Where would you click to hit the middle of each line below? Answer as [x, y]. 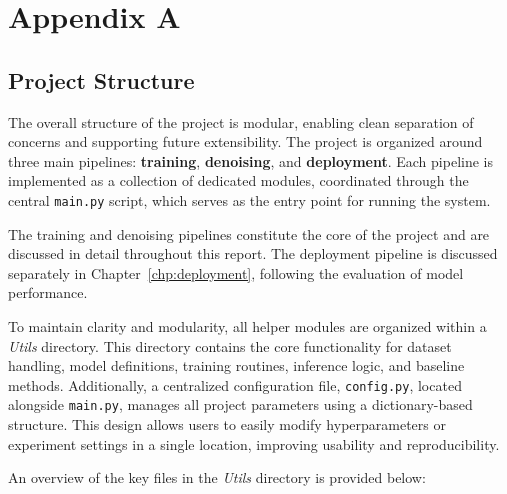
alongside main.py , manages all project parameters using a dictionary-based [240, 404]
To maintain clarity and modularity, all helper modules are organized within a [247, 325]
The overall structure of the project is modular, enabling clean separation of [241, 121]
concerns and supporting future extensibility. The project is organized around [245, 141]
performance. [48, 292]
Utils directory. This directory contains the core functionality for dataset [230, 345]
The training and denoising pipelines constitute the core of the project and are [249, 233]
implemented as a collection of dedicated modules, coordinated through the [238, 180]
